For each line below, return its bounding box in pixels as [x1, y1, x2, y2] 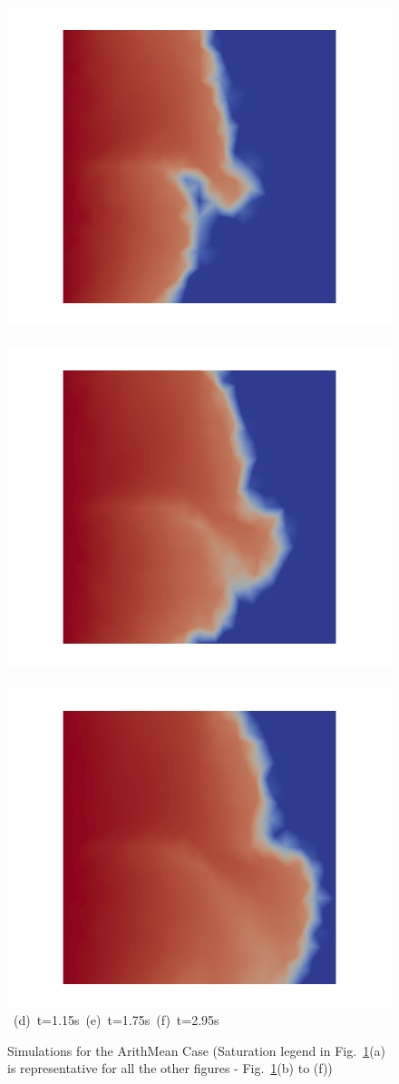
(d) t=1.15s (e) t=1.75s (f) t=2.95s [13, 1010, 219, 1029]
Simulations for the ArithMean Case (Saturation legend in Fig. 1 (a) [7, 1040, 386, 1059]
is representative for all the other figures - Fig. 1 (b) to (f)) [7, 1059, 333, 1078]
